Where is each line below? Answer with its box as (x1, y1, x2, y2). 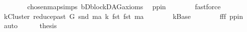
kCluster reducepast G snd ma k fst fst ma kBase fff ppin (3, 11, 243, 21)
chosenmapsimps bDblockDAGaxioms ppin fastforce (27, 1, 221, 11)
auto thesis (3, 20, 57, 31)
